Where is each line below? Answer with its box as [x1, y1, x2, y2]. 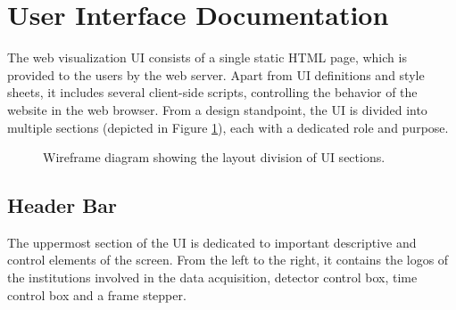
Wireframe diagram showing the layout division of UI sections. [43, 148, 386, 167]
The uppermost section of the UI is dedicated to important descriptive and [7, 232, 417, 251]
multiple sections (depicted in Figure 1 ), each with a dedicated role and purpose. [7, 118, 449, 136]
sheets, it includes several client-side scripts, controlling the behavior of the [7, 83, 418, 102]
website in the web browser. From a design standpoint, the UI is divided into [7, 100, 427, 118]
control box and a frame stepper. [7, 285, 187, 304]
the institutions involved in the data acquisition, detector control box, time [7, 268, 418, 287]
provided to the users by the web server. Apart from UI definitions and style [7, 65, 425, 84]
